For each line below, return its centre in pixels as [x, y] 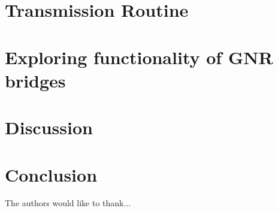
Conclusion [51, 174]
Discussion [49, 127]
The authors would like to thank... [68, 203]
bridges [35, 80]
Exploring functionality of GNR [139, 57]
